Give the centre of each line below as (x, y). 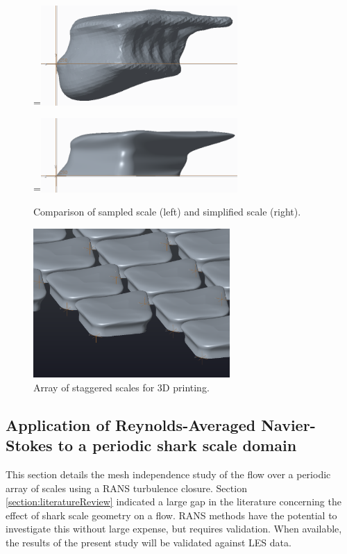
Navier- (288, 424)
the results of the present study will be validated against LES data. (149, 542)
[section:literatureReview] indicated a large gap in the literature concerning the (173, 502)
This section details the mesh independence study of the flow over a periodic (168, 474)
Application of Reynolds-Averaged (131, 424)
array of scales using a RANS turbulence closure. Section (126, 488)
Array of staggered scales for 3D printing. (121, 387)
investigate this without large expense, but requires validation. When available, (174, 529)
